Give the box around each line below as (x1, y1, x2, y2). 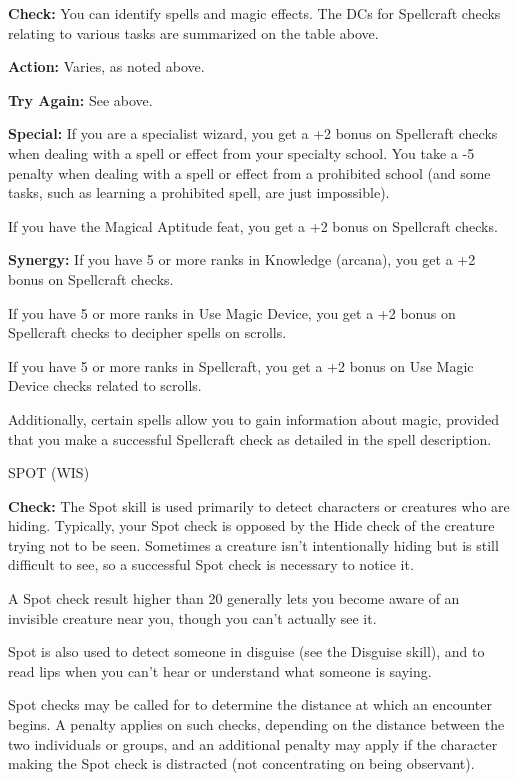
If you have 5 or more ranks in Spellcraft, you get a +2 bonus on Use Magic (8, 355, 474, 376)
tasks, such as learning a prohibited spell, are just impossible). (8, 182, 390, 203)
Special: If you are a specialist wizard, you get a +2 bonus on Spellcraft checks (8, 123, 498, 144)
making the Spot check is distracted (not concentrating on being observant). (8, 753, 475, 774)
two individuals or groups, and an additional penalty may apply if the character (8, 733, 498, 754)
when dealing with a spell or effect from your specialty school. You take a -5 (8, 142, 475, 163)
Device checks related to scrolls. (8, 375, 202, 396)
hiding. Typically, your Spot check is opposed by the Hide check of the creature (8, 515, 495, 536)
